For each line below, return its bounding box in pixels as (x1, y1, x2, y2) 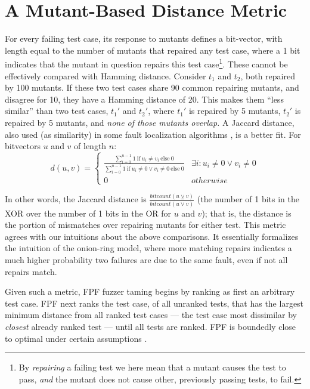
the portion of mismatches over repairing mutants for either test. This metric (5, 218, 286, 231)
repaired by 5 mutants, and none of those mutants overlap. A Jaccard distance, (5, 116, 294, 128)
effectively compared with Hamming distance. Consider (5, 69, 206, 82)
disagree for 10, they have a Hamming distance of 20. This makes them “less (5, 92, 284, 105)
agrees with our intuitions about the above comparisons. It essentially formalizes (5, 230, 299, 242)
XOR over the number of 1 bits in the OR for (5, 206, 172, 219)
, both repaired (240, 69, 295, 82)
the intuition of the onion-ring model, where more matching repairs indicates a (5, 242, 292, 254)
